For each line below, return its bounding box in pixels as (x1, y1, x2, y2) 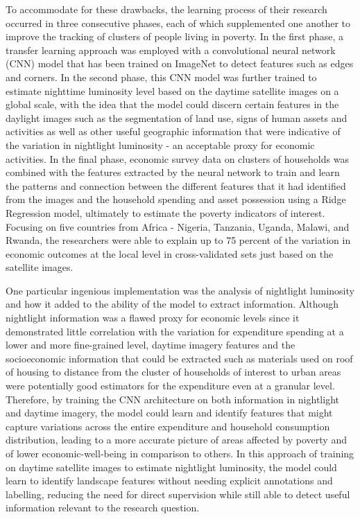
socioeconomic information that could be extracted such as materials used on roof (6, 351, 353, 365)
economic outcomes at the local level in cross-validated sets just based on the (6, 246, 334, 261)
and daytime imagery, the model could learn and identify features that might (6, 405, 333, 420)
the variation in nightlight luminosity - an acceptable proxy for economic (6, 137, 315, 152)
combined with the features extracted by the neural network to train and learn (6, 165, 340, 179)
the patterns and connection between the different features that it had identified (6, 178, 346, 193)
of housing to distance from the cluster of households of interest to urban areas (6, 364, 341, 379)
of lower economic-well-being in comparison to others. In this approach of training (6, 446, 354, 460)
